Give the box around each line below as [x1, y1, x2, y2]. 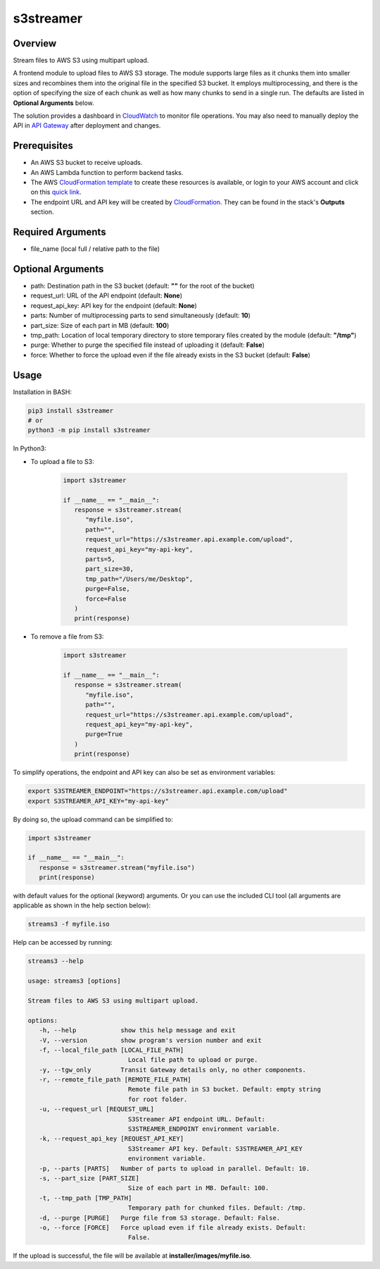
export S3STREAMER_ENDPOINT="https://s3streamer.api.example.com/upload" [27, 787, 288, 795]
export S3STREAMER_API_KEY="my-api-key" [27, 797, 169, 805]
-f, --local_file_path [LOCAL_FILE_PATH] [39, 1046, 184, 1054]
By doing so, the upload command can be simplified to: [13, 815, 173, 823]
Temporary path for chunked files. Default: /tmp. [127, 1204, 306, 1212]
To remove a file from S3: [30, 632, 104, 641]
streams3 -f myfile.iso [27, 920, 110, 928]
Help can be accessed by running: [13, 938, 113, 947]
